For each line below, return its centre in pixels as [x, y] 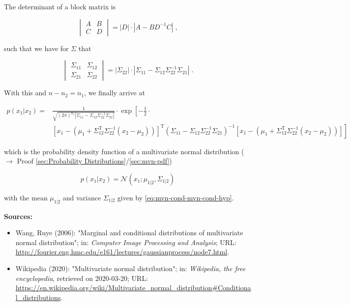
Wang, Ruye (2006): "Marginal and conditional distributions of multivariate [129, 233]
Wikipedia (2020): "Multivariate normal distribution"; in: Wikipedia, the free [131, 268]
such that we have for [36, 48]
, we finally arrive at [115, 93]
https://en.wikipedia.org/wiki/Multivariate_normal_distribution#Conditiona [133, 288]
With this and [25, 93]
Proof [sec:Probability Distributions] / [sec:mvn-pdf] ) [94, 161]
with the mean [26, 197]
